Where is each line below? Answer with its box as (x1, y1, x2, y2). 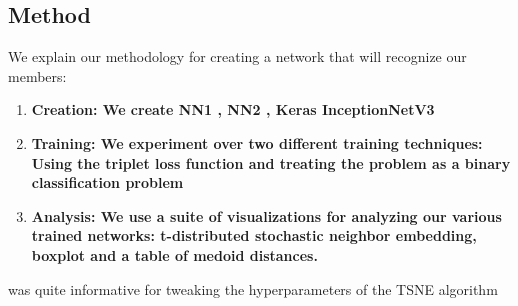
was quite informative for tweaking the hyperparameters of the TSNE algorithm (8, 278, 498, 299)
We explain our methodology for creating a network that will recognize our (8, 46, 467, 67)
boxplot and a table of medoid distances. (31, 244, 318, 265)
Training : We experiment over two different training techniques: (31, 132, 483, 153)
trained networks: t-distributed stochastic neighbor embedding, (31, 225, 477, 246)
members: (8, 65, 67, 86)
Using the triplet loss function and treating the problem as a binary (31, 152, 511, 173)
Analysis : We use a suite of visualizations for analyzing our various (31, 205, 502, 226)
